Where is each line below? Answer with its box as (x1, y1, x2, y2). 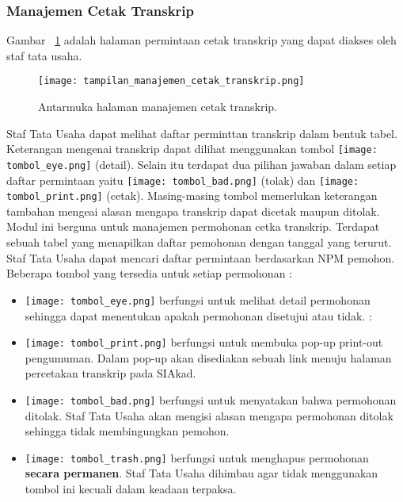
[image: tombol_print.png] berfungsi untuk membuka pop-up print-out (25, 334, 383, 351)
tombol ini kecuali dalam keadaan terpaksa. (25, 481, 237, 497)
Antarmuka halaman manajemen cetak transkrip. (38, 98, 277, 115)
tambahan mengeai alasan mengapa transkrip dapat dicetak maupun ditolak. (6, 202, 380, 219)
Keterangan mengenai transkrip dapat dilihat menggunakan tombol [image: (6, 140, 378, 157)
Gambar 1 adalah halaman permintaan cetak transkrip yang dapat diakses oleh (6, 32, 397, 48)
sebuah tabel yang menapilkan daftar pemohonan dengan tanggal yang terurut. (6, 234, 392, 251)
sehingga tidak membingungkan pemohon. (25, 423, 230, 439)
